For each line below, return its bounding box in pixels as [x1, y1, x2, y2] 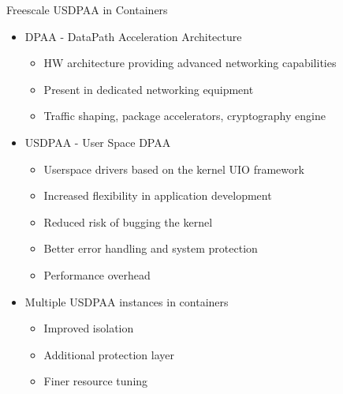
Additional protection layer [43, 346, 174, 362]
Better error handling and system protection [43, 240, 258, 257]
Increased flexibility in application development [43, 187, 272, 204]
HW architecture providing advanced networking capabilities [43, 54, 337, 71]
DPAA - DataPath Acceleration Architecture [24, 28, 242, 44]
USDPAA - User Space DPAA [24, 133, 171, 150]
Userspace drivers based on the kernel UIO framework [43, 160, 304, 177]
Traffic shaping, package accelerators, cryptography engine [43, 107, 326, 124]
